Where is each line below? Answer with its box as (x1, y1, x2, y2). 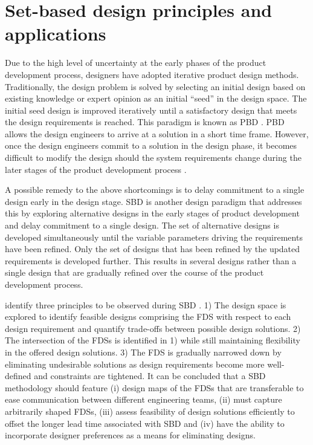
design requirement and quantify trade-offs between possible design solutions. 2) (5, 322, 301, 334)
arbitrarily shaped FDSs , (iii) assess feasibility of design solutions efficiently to (5, 404, 295, 417)
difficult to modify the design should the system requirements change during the (5, 151, 302, 164)
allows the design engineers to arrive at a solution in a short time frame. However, (5, 127, 309, 140)
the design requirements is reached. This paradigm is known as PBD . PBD (5, 115, 285, 128)
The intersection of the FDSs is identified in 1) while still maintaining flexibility (5, 334, 300, 346)
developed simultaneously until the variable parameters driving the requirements (5, 230, 303, 243)
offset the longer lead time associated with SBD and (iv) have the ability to (5, 417, 285, 429)
